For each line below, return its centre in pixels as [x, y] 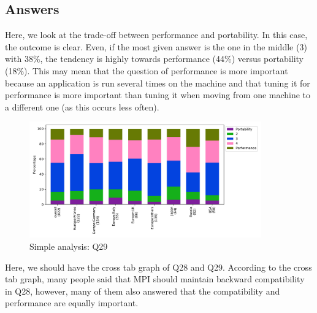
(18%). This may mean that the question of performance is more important [147, 70]
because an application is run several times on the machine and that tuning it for [158, 83]
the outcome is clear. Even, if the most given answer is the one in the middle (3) [156, 46]
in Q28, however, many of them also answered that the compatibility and [143, 291]
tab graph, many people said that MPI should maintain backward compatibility [155, 279]
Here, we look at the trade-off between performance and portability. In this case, [156, 35]
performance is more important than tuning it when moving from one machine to [158, 95]
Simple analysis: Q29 [69, 246]
